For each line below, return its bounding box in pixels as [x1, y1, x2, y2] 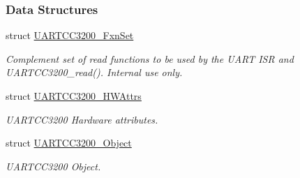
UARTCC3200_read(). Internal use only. [6, 65, 183, 80]
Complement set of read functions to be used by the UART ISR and [6, 51, 294, 66]
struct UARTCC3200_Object [6, 135, 132, 150]
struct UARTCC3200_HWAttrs [6, 89, 142, 103]
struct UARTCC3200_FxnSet [6, 28, 134, 43]
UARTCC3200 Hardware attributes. [6, 112, 158, 126]
